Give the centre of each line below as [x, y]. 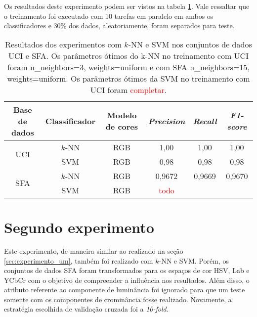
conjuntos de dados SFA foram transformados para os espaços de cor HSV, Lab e [127, 270]
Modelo [122, 115]
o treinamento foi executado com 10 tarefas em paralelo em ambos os [109, 16]
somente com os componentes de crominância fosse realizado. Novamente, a [118, 299]
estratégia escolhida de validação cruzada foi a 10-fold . [86, 309]
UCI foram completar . [128, 90]
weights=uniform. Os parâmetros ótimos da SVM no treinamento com [128, 78]
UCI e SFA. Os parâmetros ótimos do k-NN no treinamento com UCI [128, 55]
